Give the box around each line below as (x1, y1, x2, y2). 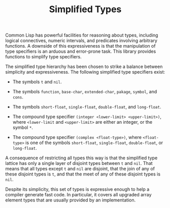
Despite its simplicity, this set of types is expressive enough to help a (5, 186, 150, 192)
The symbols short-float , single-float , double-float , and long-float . (12, 104, 161, 110)
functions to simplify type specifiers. (5, 54, 82, 60)
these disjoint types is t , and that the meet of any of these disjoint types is (5, 171, 161, 177)
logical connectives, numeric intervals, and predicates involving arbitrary (5, 38, 157, 44)
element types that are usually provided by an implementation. (5, 197, 136, 203)
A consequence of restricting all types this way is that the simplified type (5, 155, 158, 161)
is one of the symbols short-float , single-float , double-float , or (25, 140, 163, 146)
